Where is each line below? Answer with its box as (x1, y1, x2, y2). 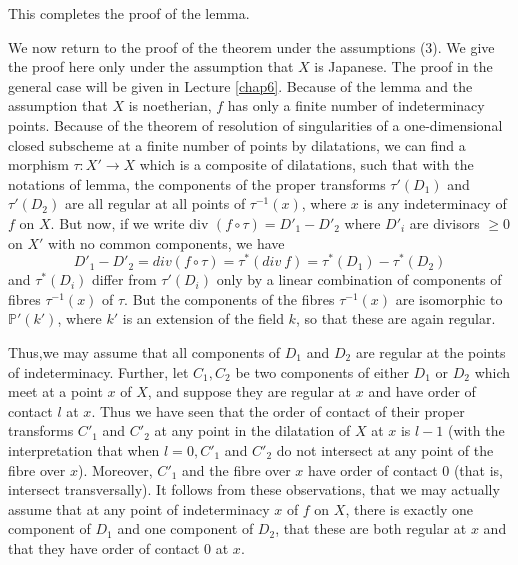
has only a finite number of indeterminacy (227, 95, 485, 116)
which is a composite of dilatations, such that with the (139, 154, 474, 175)
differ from (91, 269, 157, 290)
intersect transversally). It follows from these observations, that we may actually (8, 479, 500, 500)
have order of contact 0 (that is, (308, 459, 503, 480)
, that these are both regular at (275, 518, 467, 539)
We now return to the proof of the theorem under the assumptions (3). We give (8, 36, 495, 57)
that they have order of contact (8, 537, 200, 558)
